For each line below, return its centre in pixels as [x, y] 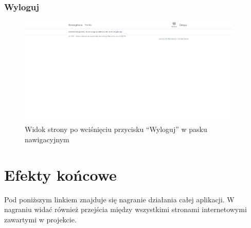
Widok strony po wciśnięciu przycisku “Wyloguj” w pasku [116, 129]
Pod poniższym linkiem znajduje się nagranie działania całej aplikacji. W [119, 199]
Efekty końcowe [60, 174]
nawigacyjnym [47, 139]
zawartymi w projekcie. [40, 219]
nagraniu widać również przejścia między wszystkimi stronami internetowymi [126, 209]
